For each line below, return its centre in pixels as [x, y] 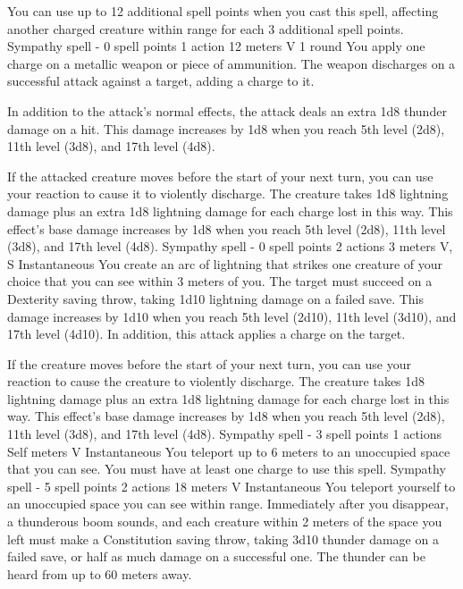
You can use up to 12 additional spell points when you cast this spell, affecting [223, 11]
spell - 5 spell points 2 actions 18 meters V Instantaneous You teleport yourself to [231, 486]
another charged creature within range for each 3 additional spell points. [206, 28]
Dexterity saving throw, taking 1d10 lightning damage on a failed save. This [216, 298]
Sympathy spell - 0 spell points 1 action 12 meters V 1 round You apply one [216, 46]
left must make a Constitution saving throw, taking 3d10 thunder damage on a [223, 539]
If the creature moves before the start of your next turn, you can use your [209, 363]
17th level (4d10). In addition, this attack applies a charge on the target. [206, 334]
